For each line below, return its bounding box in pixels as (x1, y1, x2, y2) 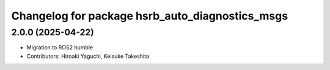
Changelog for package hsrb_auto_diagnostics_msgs (11, 9, 288, 23)
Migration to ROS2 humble (26, 44, 94, 51)
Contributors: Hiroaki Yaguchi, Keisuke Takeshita (26, 52, 150, 60)
